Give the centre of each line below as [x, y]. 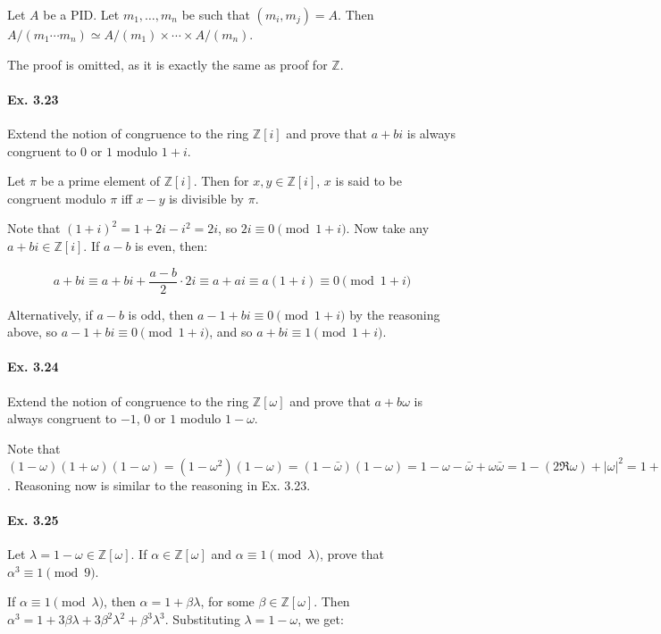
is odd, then [161, 314]
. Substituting [202, 619]
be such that [216, 14]
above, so [33, 332]
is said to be [368, 181]
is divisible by [207, 198]
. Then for [221, 181]
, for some [227, 601]
